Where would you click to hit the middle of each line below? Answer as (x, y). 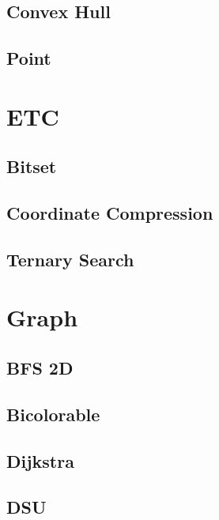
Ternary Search (70, 259)
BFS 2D (40, 368)
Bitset (32, 166)
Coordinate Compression (110, 213)
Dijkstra (40, 460)
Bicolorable (53, 414)
